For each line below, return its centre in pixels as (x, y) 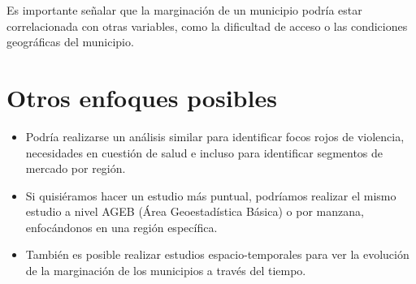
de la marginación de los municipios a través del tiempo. (166, 271)
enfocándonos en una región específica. (121, 227)
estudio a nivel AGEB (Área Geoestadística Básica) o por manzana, (195, 211)
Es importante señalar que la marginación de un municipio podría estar (184, 10)
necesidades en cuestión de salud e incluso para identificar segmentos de (204, 152)
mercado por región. (76, 168)
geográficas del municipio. (70, 42)
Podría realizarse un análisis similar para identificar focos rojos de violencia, (215, 136)
